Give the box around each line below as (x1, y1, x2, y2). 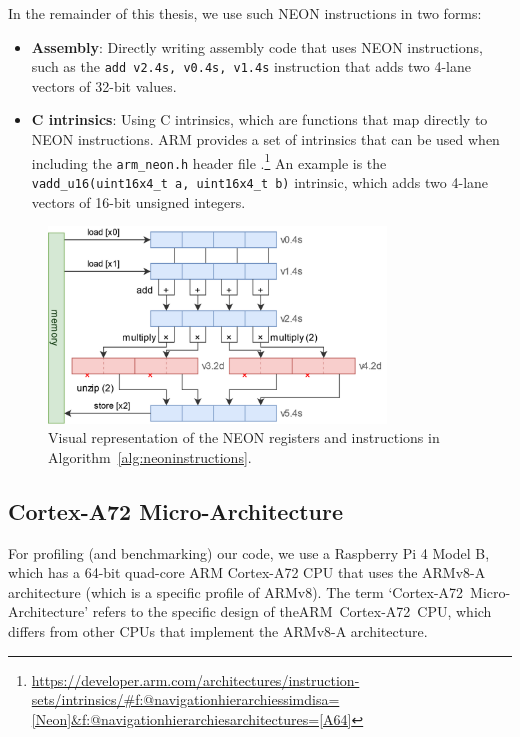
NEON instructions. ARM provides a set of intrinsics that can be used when (31, 129, 500, 150)
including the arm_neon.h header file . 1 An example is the (31, 149, 387, 173)
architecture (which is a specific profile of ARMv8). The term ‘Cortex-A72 (8, 581, 464, 602)
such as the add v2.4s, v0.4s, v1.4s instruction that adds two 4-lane (31, 56, 471, 77)
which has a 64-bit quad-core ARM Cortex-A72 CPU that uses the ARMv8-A (8, 562, 486, 583)
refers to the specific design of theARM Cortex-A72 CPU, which (92, 601, 492, 622)
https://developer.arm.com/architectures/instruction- (31, 669, 360, 690)
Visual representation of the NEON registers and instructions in (48, 427, 440, 448)
